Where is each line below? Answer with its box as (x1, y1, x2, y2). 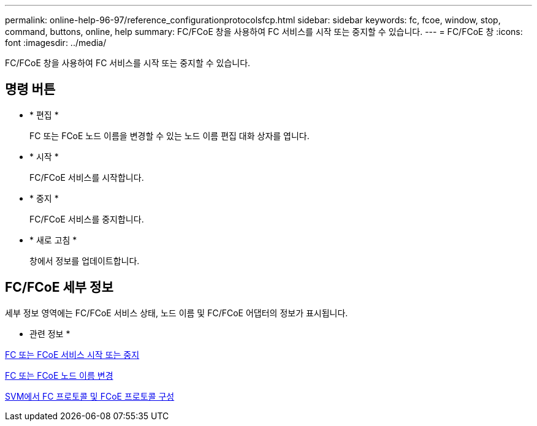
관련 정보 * (29, 328, 70, 339)
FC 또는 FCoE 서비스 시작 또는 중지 (5, 349, 140, 360)
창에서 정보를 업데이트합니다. (29, 255, 140, 266)
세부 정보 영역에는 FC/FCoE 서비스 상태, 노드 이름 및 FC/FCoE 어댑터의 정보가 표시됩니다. (5, 307, 348, 318)
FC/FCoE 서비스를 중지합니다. (29, 213, 144, 224)
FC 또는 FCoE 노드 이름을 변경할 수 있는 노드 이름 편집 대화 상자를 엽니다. (29, 130, 310, 141)
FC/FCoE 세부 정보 (5, 280, 113, 295)
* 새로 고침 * (29, 234, 77, 245)
